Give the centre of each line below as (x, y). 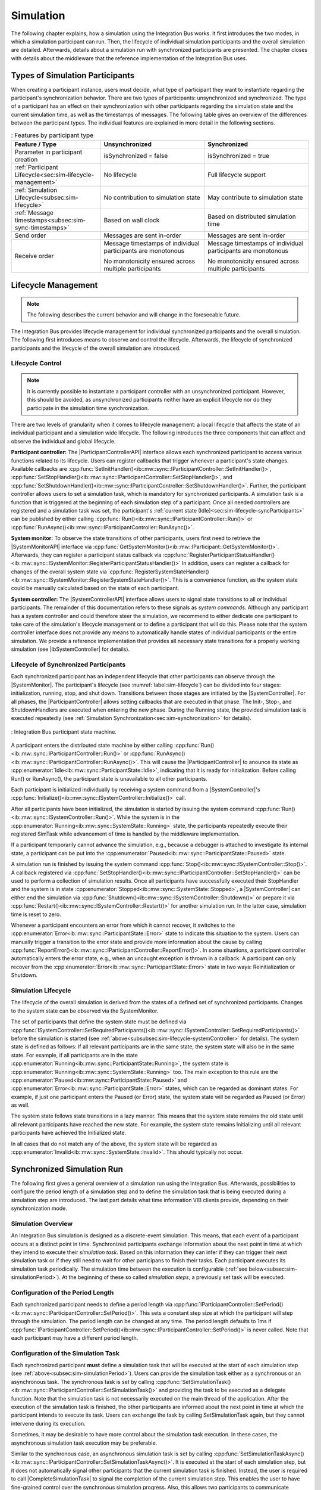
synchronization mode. (39, 1208)
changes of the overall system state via (59, 572)
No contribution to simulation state (152, 197)
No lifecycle (120, 175)
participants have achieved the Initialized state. (69, 1133)
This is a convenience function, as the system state (235, 580)
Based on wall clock (132, 220)
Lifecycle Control (36, 364)
